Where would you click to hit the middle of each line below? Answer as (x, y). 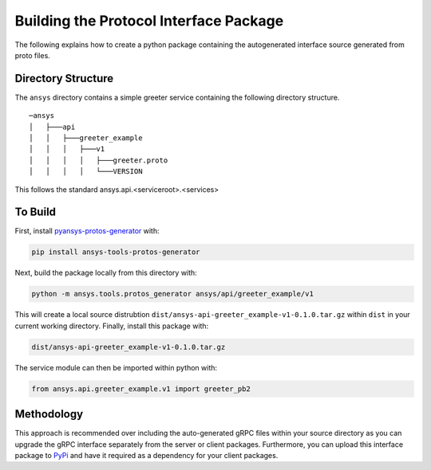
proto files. (33, 55)
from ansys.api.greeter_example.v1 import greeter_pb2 (141, 389)
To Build (35, 212)
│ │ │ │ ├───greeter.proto (99, 160)
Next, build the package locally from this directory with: (106, 273)
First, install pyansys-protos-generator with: (87, 231)
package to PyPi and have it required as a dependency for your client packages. (146, 456)
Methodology (49, 414)
